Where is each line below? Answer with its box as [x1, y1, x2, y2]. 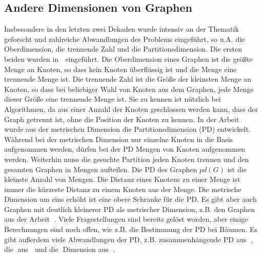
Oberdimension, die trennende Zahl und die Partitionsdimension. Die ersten [4, 43, 243, 54]
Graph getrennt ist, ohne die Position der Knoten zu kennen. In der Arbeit [4, 113, 239, 124]
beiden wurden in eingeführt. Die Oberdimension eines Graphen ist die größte [4, 53, 253, 64]
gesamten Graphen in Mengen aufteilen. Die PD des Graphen [4, 164, 197, 174]
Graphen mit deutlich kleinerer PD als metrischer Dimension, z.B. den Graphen [4, 203, 255, 214]
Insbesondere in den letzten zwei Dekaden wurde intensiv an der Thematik [4, 24, 239, 34]
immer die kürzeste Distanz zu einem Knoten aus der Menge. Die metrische [4, 183, 241, 194]
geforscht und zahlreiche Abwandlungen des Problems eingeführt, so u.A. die [4, 33, 245, 44]
